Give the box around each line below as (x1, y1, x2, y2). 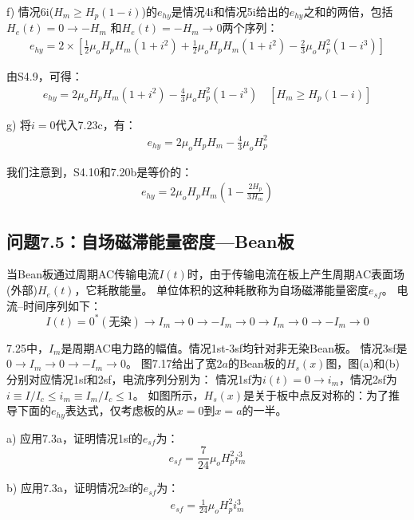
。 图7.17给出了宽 (125, 355, 217, 372)
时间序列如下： (22, 297, 101, 313)
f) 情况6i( (6, 3, 54, 19)
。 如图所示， (132, 386, 204, 403)
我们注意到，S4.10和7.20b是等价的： (6, 163, 193, 179)
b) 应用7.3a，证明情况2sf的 (6, 479, 144, 496)
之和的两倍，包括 (303, 3, 393, 19)
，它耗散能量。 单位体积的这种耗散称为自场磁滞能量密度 (74, 282, 369, 298)
